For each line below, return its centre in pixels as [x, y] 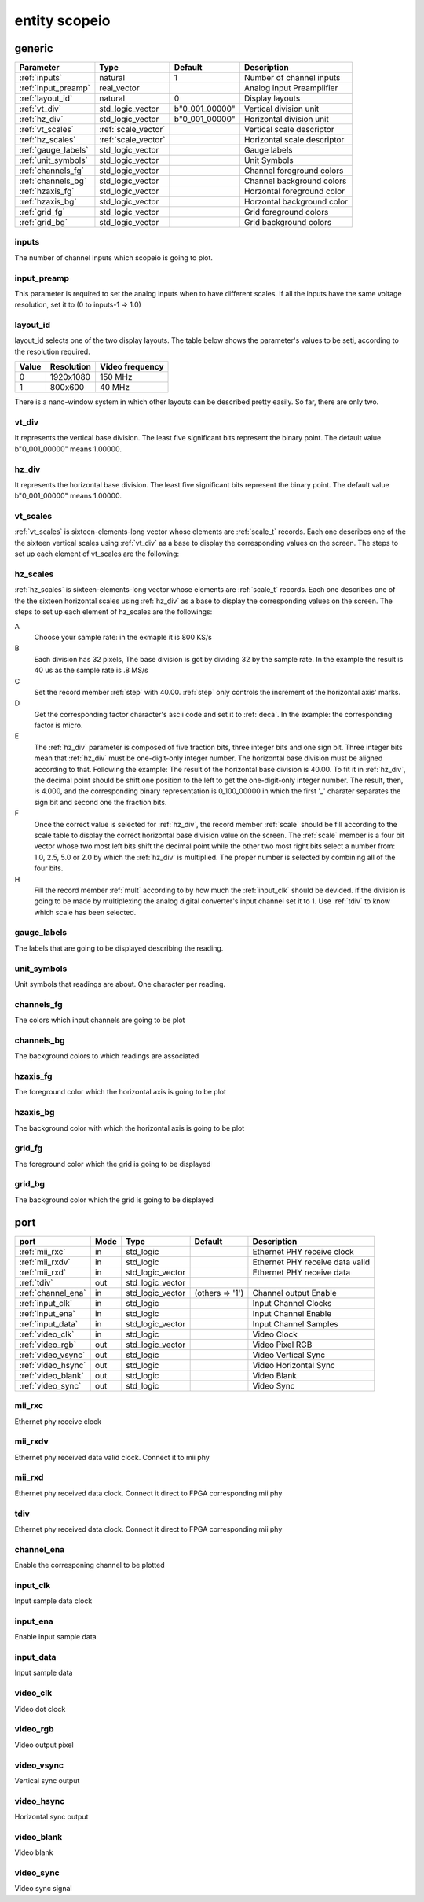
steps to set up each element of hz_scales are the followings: [113, 612]
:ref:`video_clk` [47, 1334]
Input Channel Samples [295, 1323]
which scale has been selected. [85, 912]
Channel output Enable [294, 1293]
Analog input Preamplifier [291, 88]
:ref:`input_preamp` [55, 88]
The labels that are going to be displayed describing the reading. [119, 948]
